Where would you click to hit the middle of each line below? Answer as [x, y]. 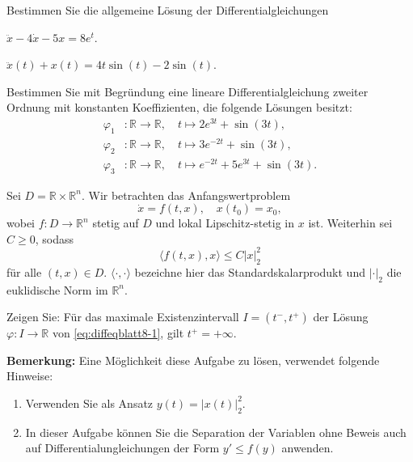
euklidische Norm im [57, 289]
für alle [24, 271]
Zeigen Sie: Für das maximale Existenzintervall [123, 317]
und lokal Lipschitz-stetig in [225, 223]
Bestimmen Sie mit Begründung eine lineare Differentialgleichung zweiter [188, 91]
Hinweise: [30, 376]
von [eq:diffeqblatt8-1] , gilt [118, 333]
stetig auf [116, 223]
